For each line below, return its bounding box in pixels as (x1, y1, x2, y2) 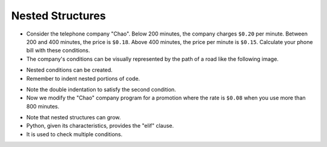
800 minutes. (26, 102, 60, 110)
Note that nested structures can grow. (26, 114, 121, 121)
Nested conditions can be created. (26, 66, 113, 73)
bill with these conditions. (26, 47, 90, 54)
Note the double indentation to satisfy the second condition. (26, 86, 176, 93)
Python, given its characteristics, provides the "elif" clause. (26, 122, 174, 130)
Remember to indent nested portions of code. (26, 75, 140, 82)
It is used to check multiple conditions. (26, 130, 123, 138)
